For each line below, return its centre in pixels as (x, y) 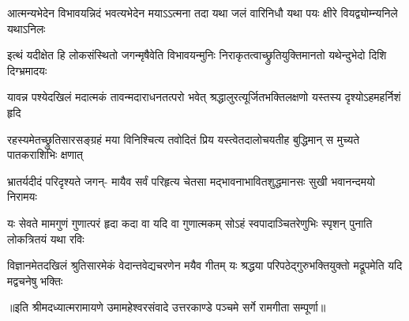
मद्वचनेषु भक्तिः (35, 280)
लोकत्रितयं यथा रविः (46, 238)
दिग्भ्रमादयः (27, 70)
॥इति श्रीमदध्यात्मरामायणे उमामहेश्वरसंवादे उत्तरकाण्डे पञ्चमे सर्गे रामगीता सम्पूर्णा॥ (167, 307)
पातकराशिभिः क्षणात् (45, 155)
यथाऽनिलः (26, 28)
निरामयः (22, 196)
